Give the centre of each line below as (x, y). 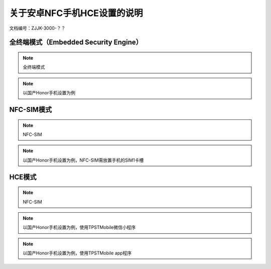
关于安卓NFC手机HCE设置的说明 (76, 13)
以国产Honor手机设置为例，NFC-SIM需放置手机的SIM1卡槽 (83, 160)
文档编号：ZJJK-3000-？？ (37, 28)
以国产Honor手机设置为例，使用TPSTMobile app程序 (77, 253)
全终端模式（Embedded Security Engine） (76, 42)
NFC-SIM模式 (31, 110)
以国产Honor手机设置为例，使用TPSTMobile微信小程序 (79, 227)
